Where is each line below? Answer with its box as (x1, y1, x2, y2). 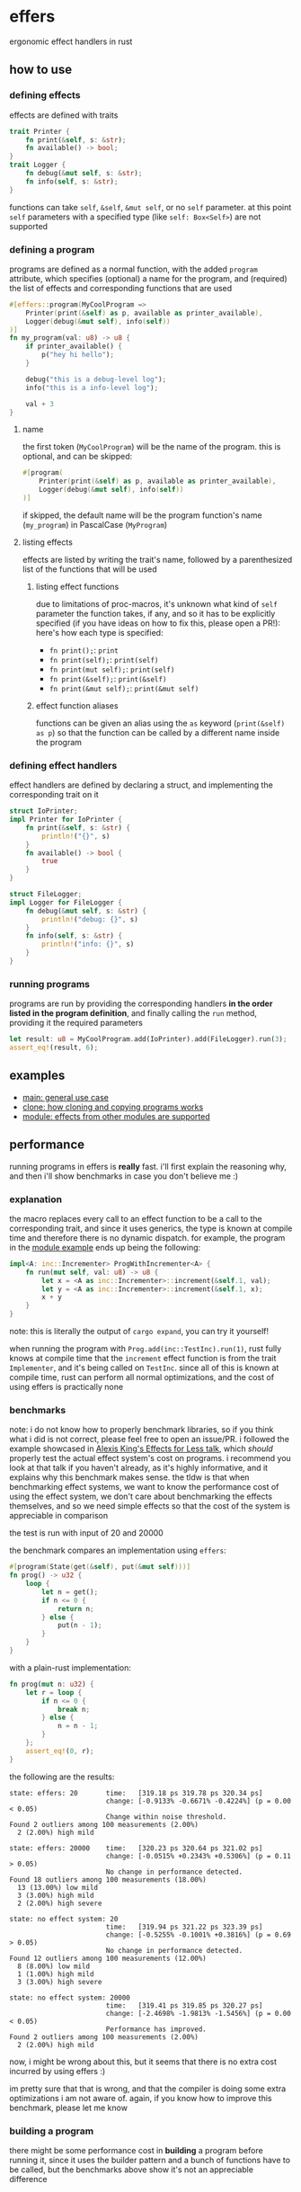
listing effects (22, 537, 74, 548)
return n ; (57, 1604, 94, 1613)
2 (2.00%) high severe (17, 1899, 102, 1908)
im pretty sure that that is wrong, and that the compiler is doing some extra (9, 2083, 287, 2094)
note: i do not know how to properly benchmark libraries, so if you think (9, 1424, 274, 1435)
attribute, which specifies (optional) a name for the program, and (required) (9, 272, 288, 284)
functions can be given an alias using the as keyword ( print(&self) (35, 717, 286, 728)
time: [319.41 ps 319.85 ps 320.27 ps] (105, 2000, 263, 2010)
